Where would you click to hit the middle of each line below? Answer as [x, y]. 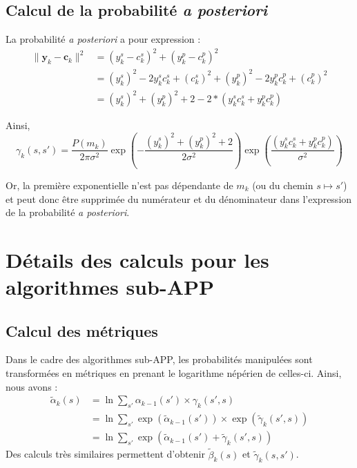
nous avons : [32, 386]
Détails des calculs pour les [137, 259]
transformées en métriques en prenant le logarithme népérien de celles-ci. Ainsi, [174, 373]
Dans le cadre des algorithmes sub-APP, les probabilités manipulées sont [159, 359]
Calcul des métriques [82, 330]
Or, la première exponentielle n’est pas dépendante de [119, 185]
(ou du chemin [283, 185]
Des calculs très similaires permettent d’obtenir [105, 454]
